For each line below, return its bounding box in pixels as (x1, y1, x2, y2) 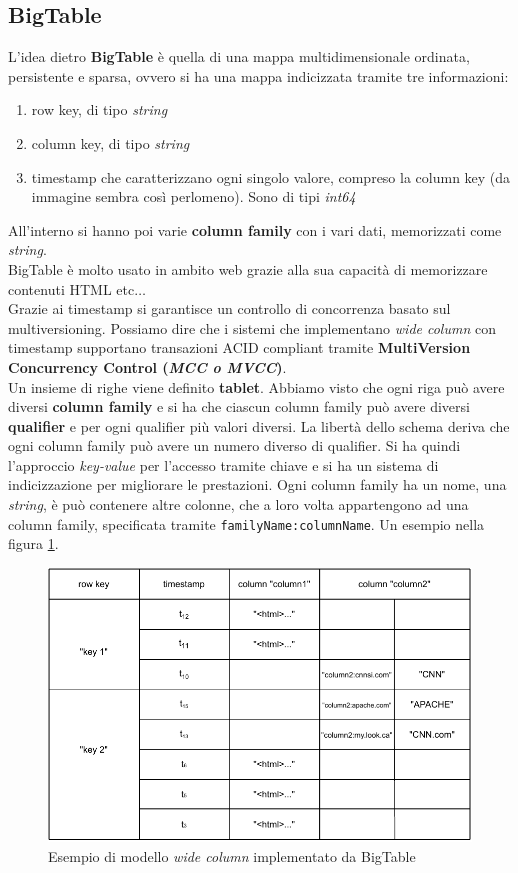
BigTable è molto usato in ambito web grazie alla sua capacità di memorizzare (8, 258, 488, 279)
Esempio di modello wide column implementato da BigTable (48, 845, 416, 866)
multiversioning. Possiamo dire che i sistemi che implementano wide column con (8, 317, 496, 338)
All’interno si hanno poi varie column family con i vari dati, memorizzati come (8, 219, 502, 240)
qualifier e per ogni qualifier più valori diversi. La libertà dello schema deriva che (8, 415, 510, 436)
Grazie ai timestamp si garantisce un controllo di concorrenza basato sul (8, 298, 451, 319)
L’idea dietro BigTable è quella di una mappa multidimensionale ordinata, (8, 46, 470, 67)
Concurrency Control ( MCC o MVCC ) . (8, 356, 287, 377)
